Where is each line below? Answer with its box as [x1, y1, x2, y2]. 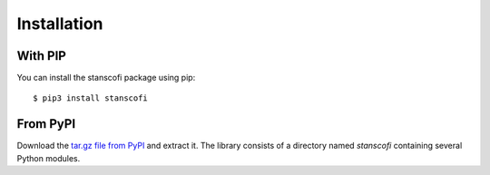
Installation [16, 14, 103, 34]
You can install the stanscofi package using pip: [16, 73, 196, 83]
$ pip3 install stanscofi [33, 93, 149, 103]
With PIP [16, 48, 67, 63]
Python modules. [16, 152, 81, 163]
